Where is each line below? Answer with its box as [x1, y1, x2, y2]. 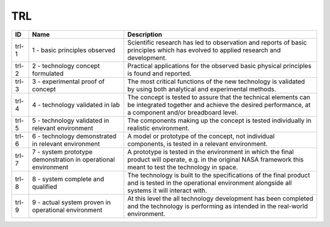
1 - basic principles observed [32, 46, 116, 54]
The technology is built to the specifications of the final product [127, 171, 310, 179]
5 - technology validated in [32, 116, 109, 125]
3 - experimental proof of [32, 77, 105, 86]
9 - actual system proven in [32, 198, 111, 206]
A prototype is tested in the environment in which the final [127, 147, 294, 156]
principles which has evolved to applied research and [127, 46, 281, 54]
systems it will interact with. [127, 186, 207, 195]
